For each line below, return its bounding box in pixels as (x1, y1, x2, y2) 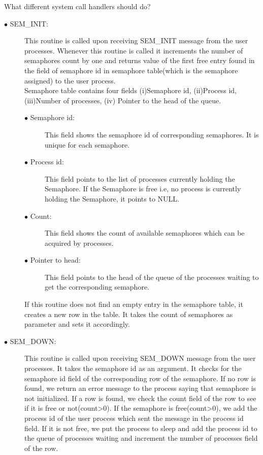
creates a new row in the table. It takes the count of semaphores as (24, 308, 233, 319)
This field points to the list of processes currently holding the (45, 173, 235, 184)
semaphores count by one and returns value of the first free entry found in (24, 55, 255, 66)
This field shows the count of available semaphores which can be (45, 227, 245, 238)
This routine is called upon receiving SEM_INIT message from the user (24, 35, 248, 46)
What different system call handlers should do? (4, 1, 151, 11)
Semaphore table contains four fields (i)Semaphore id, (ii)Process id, (24, 85, 237, 96)
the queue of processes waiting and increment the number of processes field (24, 433, 258, 443)
